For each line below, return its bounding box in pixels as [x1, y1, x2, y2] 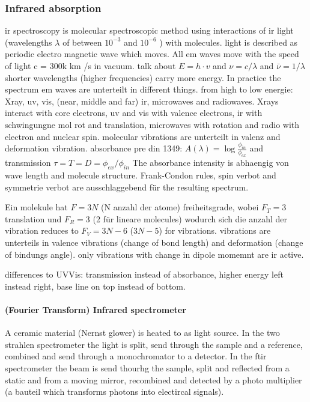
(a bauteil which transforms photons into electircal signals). [5, 385, 224, 398]
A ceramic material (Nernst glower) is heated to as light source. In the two [5, 326, 280, 339]
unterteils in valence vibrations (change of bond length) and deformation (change [5, 236, 303, 248]
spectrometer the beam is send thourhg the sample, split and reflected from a [5, 361, 290, 374]
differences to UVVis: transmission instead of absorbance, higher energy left [5, 268, 284, 281]
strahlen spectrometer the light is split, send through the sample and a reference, [5, 338, 303, 350]
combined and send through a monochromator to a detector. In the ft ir [5, 350, 267, 362]
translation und [5, 212, 62, 225]
